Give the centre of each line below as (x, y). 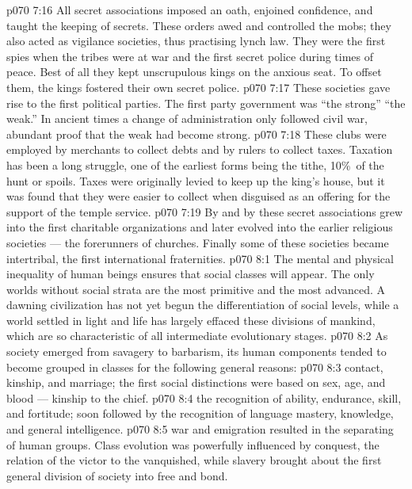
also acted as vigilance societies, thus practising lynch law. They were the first (196, 41)
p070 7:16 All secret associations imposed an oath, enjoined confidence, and (190, 10)
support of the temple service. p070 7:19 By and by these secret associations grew (205, 211)
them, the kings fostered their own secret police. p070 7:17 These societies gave (198, 87)
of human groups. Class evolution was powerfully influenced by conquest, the (193, 444)
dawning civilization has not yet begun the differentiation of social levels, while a (203, 305)
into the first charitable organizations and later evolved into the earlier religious (200, 227)
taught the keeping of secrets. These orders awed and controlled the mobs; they (199, 25)
